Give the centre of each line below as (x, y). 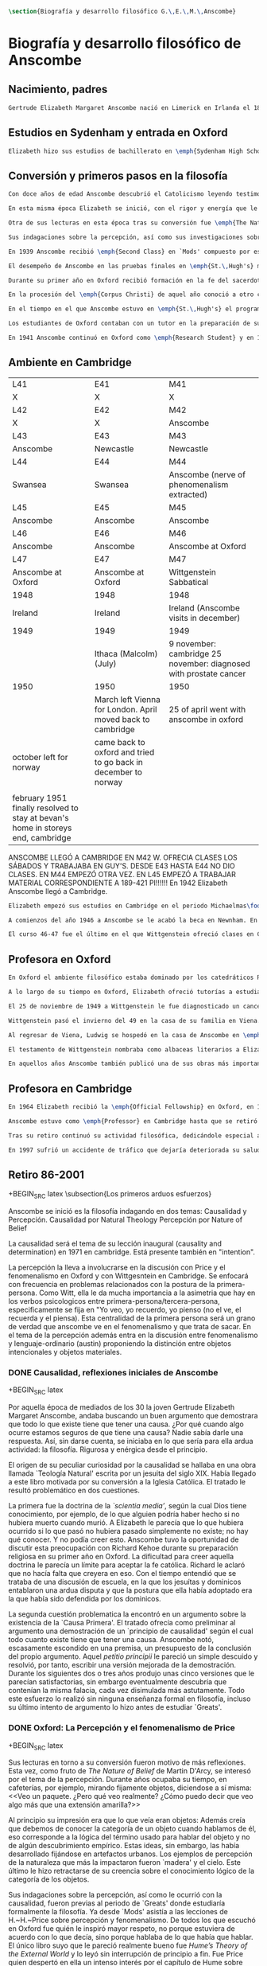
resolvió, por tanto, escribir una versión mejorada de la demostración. (122, 1665)
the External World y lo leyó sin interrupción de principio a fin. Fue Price (126, 1954)
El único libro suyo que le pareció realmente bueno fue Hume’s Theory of (128, 1945)
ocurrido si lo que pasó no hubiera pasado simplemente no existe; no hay (128, 1531)
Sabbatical (189, 582)
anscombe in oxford (206, 719)
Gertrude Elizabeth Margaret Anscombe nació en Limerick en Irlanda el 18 (135, 107)
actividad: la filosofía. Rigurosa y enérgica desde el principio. (108, 1449)
